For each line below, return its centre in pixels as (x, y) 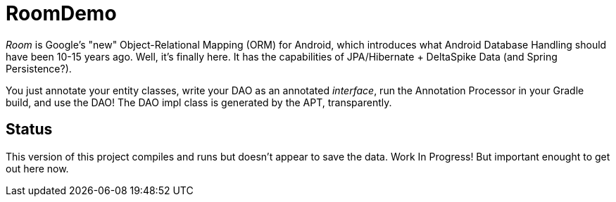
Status (29, 130)
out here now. (37, 168)
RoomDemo (61, 13)
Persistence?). (39, 68)
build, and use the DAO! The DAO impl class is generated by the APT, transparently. (199, 102)
